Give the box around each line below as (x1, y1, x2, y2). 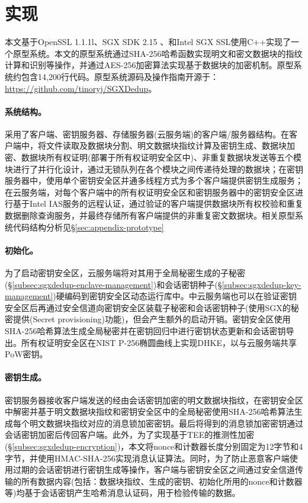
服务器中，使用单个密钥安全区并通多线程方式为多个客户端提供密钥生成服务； (5, 174, 303, 187)
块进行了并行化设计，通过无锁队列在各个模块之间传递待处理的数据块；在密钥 (5, 162, 303, 175)
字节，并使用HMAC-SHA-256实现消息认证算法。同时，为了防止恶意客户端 (5, 451, 290, 464)
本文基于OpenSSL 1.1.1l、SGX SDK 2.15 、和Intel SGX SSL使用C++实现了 (5, 36, 291, 48)
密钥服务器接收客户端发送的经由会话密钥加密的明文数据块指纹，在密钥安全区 (5, 393, 303, 406)
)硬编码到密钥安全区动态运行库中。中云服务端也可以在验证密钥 (53, 290, 297, 302)
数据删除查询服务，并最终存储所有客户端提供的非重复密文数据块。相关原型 (5, 209, 295, 222)
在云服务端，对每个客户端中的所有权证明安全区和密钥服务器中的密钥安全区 (5, 185, 295, 198)
